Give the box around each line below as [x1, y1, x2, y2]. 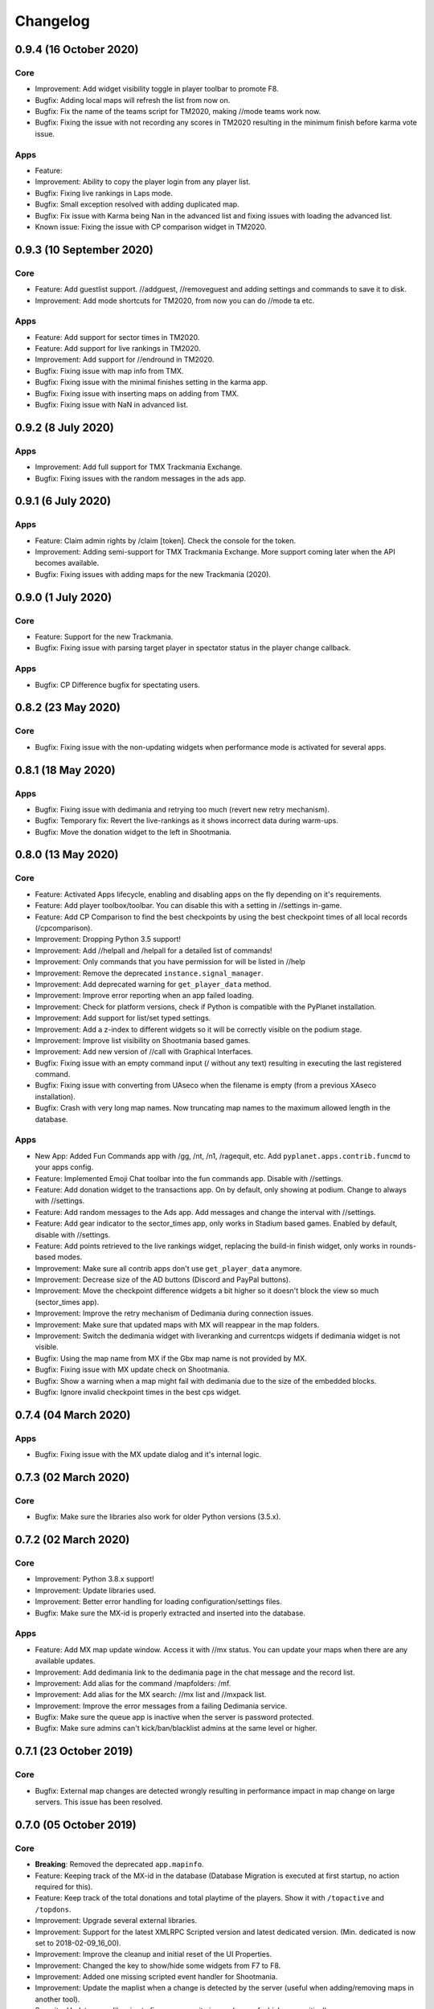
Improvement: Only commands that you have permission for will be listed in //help [35, 957, 305, 967]
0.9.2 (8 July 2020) [14, 420, 114, 434]
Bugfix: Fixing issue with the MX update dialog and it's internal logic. [35, 1450, 262, 1459]
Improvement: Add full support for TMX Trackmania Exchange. [35, 462, 243, 472]
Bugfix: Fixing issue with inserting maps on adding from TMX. [35, 388, 240, 398]
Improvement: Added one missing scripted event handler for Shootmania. [35, 1972, 278, 1982]
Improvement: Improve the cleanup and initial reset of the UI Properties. [35, 1950, 272, 1959]
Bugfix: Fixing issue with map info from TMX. [35, 366, 184, 375]
